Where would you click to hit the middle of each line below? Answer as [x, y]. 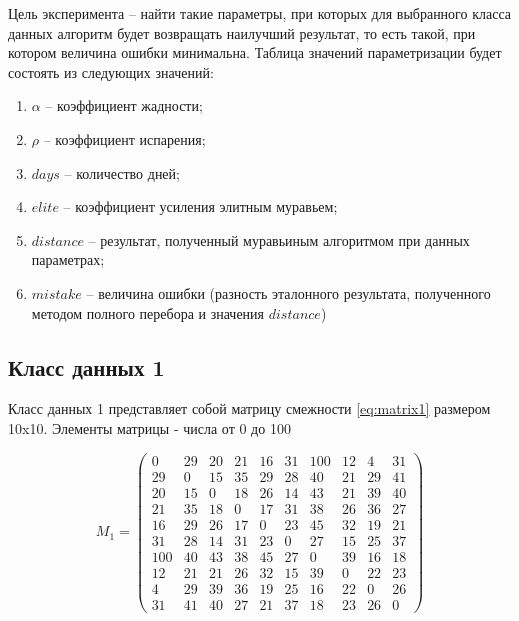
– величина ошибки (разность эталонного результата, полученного [288, 292]
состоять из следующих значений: [111, 71]
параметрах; [68, 259]
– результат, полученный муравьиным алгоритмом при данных [279, 239]
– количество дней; [122, 172]
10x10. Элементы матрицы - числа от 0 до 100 [149, 427]
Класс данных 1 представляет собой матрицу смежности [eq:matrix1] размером [249, 408]
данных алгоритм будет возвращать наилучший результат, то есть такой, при [242, 32]
